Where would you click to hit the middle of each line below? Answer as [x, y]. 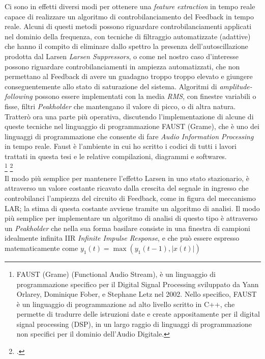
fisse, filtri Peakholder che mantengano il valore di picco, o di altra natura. [120, 106]
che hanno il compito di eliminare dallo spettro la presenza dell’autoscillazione [126, 46]
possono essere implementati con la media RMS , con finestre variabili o [145, 96]
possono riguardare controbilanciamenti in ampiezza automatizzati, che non [122, 66]
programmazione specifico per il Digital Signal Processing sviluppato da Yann [138, 284]
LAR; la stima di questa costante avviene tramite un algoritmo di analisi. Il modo [132, 208]
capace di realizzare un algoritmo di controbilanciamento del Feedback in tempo [129, 16]
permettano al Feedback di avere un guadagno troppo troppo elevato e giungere [129, 76]
